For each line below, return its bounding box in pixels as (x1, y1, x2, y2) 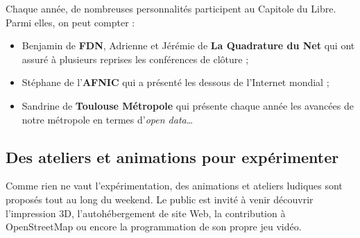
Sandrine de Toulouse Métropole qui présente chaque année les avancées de (22, 98, 354, 112)
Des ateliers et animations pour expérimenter (6, 146, 339, 167)
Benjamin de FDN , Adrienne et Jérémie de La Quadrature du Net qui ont (22, 38, 355, 53)
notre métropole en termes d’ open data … (22, 112, 194, 126)
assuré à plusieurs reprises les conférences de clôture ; (22, 51, 249, 66)
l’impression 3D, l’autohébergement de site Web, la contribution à (6, 205, 286, 220)
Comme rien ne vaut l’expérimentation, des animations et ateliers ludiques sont (6, 178, 343, 193)
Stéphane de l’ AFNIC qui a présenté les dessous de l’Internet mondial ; (22, 75, 329, 90)
